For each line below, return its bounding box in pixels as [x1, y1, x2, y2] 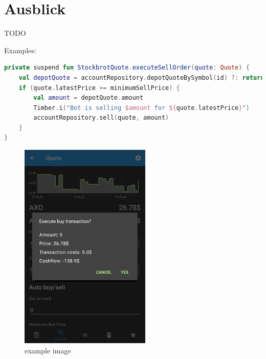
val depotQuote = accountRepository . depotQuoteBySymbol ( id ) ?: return [18, 74, 264, 81]
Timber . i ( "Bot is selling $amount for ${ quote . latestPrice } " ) [33, 104, 250, 111]
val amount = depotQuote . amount [33, 94, 144, 102]
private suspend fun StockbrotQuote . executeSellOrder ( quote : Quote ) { [4, 64, 250, 72]
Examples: [4, 44, 36, 55]
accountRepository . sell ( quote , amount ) [33, 114, 169, 122]
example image [25, 345, 71, 355]
